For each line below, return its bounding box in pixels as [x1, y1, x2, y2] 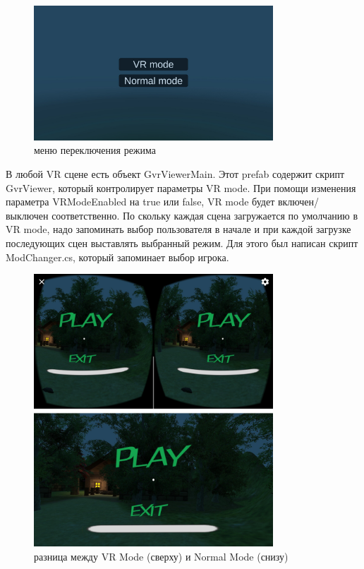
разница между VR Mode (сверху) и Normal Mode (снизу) [34, 549, 289, 563]
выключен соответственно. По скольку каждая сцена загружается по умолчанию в [6, 208, 358, 222]
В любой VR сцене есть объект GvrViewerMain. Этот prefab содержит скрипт [6, 166, 345, 181]
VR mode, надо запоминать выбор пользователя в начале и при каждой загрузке [6, 222, 351, 236]
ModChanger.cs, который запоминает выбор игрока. [6, 249, 229, 264]
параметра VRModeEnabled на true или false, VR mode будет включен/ [6, 194, 319, 209]
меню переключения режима [34, 143, 157, 157]
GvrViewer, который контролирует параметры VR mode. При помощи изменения [6, 180, 356, 195]
